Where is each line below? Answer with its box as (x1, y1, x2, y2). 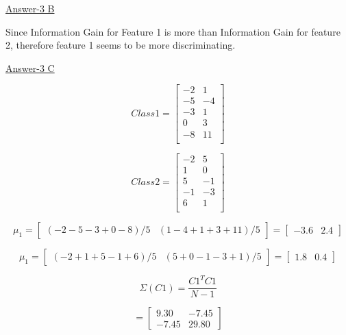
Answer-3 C (5, 60, 55, 75)
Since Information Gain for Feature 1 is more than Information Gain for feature (5, 24, 341, 38)
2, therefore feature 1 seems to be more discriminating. (5, 38, 236, 52)
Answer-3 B (5, 1, 55, 15)
